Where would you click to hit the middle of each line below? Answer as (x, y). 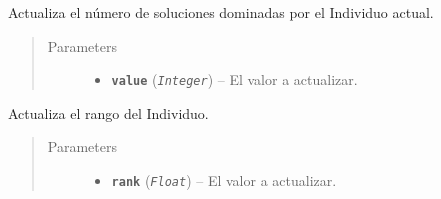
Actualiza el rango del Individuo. (108, 112)
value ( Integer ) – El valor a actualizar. (234, 79)
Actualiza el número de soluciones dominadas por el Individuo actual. (221, 12)
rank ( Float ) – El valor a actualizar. (224, 180)
